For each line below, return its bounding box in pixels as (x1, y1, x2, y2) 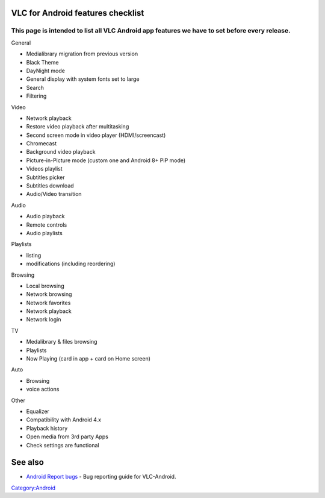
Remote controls (26, 221, 67, 229)
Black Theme (26, 58, 59, 66)
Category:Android (11, 484, 55, 491)
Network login (26, 316, 61, 323)
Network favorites (26, 299, 71, 306)
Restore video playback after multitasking (26, 123, 129, 130)
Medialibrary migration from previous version (26, 50, 138, 57)
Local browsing (26, 282, 64, 289)
